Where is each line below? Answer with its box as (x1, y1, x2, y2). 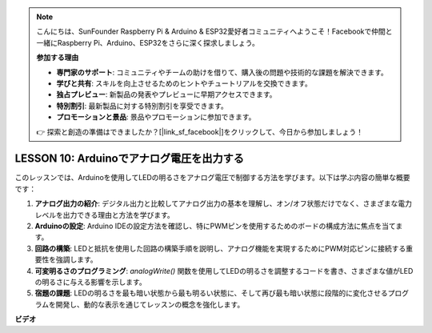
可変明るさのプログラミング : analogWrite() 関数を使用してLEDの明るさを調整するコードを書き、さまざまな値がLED (34, 266, 414, 275)
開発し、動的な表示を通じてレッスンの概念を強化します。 (55, 299, 245, 309)
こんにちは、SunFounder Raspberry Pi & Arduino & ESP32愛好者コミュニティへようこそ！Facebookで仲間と (36, 26, 393, 36)
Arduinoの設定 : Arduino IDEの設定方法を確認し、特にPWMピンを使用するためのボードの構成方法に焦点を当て (34, 221, 396, 231)
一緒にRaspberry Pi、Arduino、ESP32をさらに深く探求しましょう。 (36, 38, 259, 47)
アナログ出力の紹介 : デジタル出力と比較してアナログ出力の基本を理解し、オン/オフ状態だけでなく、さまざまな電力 (34, 199, 412, 208)
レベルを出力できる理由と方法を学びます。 (34, 210, 175, 219)
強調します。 (55, 255, 98, 264)
